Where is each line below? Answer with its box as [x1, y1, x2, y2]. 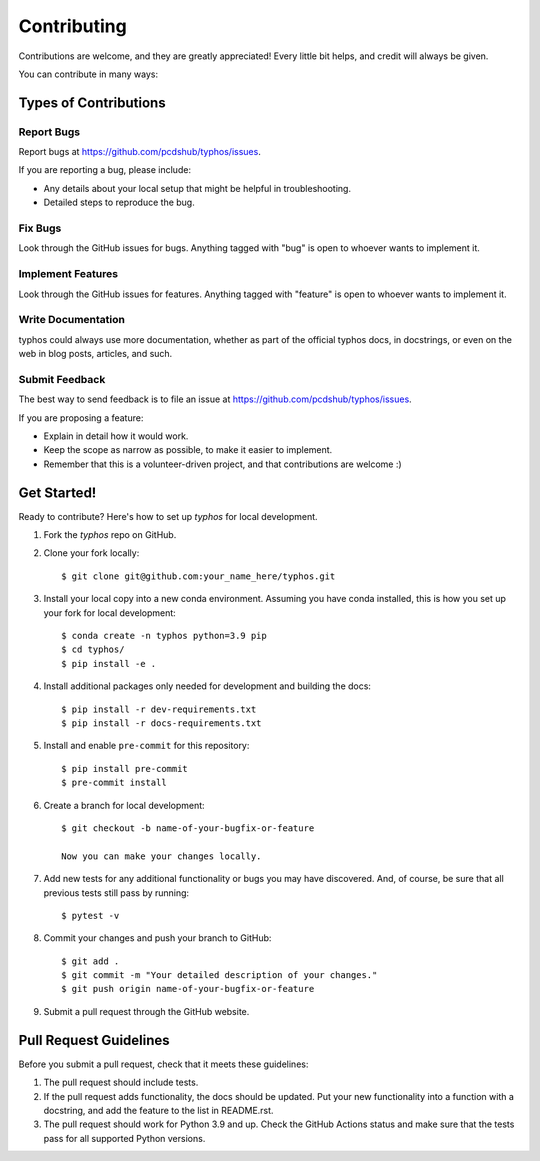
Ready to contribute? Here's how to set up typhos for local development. [18, 510, 319, 522]
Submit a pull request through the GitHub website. [43, 1005, 250, 1017]
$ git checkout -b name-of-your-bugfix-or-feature [61, 822, 315, 834]
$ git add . [61, 955, 120, 967]
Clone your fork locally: [43, 547, 140, 559]
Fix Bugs [18, 221, 62, 235]
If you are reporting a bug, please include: [18, 164, 192, 176]
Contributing [18, 15, 127, 37]
